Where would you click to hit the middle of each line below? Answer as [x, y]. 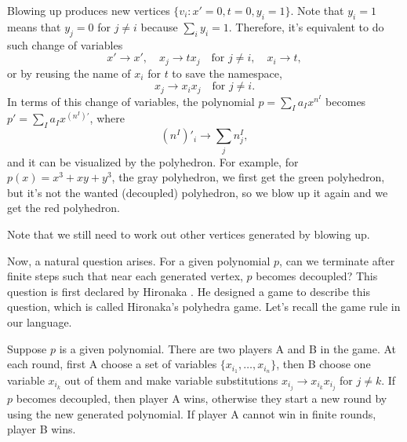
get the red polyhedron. [64, 208]
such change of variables [65, 44]
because [159, 26]
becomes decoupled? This [317, 276]
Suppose [27, 348]
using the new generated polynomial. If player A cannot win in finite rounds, [192, 413]
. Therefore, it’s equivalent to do [306, 26]
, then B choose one [323, 364]
